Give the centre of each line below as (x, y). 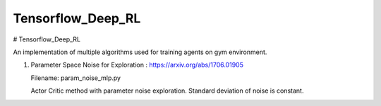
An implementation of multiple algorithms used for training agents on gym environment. (140, 52)
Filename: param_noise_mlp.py (76, 78)
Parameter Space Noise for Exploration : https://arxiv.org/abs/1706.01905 (137, 65)
